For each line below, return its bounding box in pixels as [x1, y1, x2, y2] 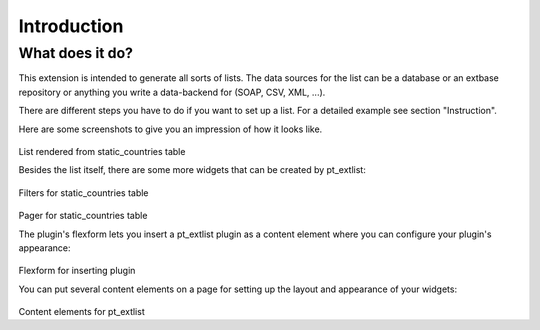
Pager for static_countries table [18, 210, 148, 222]
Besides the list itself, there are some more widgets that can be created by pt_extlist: [18, 164, 367, 176]
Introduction [18, 15, 124, 37]
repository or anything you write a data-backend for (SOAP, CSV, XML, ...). [18, 86, 326, 98]
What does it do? [18, 44, 134, 62]
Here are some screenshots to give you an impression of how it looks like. [18, 123, 323, 135]
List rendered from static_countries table [18, 145, 186, 157]
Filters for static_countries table [18, 186, 149, 199]
